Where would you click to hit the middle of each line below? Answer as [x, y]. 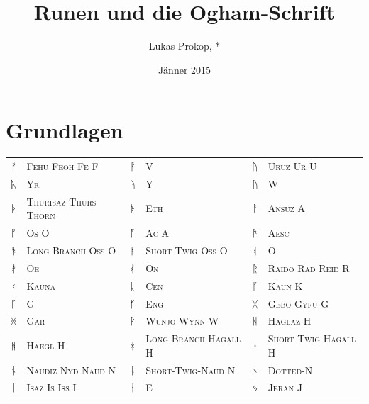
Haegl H [46, 345]
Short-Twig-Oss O [187, 250]
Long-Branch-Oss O [71, 250]
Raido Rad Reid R [309, 268]
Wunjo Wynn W [182, 321]
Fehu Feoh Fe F [62, 166]
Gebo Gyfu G [298, 303]
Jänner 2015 [184, 69]
